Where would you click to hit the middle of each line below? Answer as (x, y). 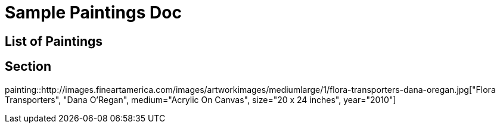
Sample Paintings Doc (93, 13)
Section (28, 67)
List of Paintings (54, 41)
